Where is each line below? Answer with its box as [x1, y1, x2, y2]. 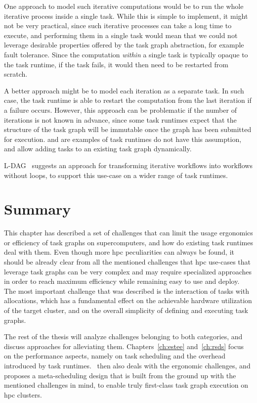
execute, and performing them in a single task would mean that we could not [4, 30, 238, 40]
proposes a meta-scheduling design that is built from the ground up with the [4, 370, 236, 380]
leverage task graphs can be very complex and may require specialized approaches [4, 266, 252, 276]
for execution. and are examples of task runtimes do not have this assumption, [4, 134, 242, 144]
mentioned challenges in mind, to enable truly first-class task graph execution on [4, 380, 249, 390]
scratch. [4, 69, 28, 79]
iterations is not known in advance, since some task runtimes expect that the [4, 114, 237, 125]
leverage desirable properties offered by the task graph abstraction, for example [4, 40, 244, 50]
